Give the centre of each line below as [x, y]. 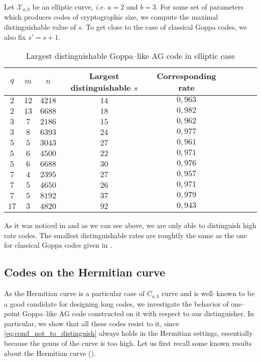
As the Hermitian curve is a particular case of [74, 293]
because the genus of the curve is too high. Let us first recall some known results [128, 343]
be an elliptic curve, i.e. [69, 7]
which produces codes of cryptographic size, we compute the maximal [111, 17]
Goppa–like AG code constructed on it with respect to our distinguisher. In [138, 313]
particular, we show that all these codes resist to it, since [92, 323]
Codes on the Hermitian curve [85, 272]
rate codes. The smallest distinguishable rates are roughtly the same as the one [126, 235]
